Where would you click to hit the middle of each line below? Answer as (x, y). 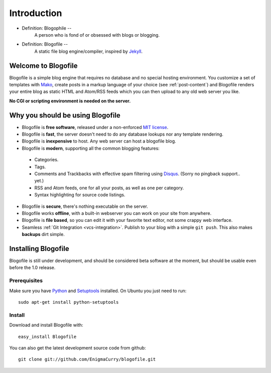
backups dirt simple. (43, 234)
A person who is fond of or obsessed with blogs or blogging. (97, 35)
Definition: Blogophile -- (47, 28)
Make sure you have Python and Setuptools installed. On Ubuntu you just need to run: (98, 291)
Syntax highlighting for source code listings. (80, 195)
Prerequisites (26, 281)
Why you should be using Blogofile (65, 115)
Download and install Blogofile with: (46, 325)
